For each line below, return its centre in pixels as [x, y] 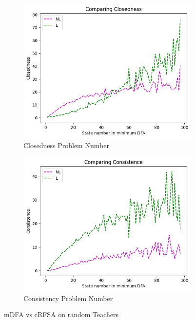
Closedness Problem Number [66, 145]
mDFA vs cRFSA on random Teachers [61, 314]
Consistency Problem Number [68, 298]
